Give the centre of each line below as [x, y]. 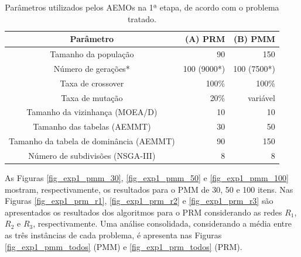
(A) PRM [205, 39]
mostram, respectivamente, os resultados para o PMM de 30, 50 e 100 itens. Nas [149, 189]
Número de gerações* [92, 68]
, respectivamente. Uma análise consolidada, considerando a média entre [162, 223]
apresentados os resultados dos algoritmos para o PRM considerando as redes [143, 212]
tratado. [142, 18]
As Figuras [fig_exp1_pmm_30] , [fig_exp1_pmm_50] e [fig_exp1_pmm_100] [147, 178]
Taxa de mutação [92, 97]
